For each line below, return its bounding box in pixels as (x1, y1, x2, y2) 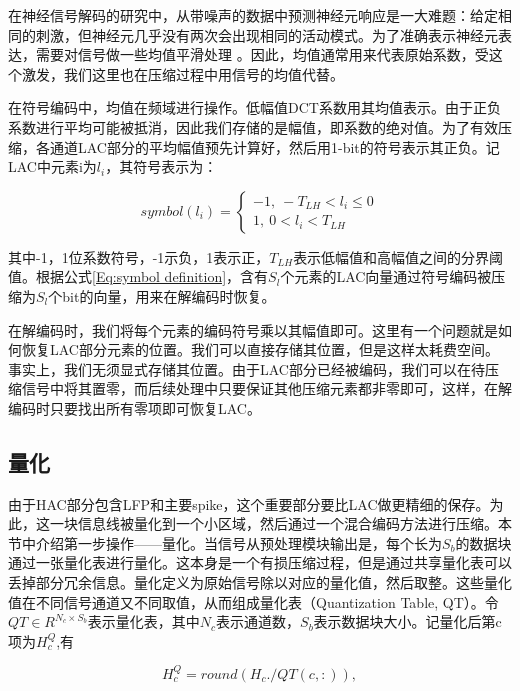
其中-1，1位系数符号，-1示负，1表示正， (8, 246, 270, 267)
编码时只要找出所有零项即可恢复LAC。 (8, 397, 261, 418)
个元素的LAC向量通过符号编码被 (280, 266, 492, 287)
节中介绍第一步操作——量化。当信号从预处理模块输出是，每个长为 (8, 532, 442, 553)
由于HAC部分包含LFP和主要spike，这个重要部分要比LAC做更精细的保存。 (8, 493, 490, 514)
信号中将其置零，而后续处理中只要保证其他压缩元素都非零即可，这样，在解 (21, 378, 512, 399)
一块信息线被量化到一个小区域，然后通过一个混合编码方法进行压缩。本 (49, 513, 512, 534)
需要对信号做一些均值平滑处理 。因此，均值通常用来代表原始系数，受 (35, 44, 489, 65)
